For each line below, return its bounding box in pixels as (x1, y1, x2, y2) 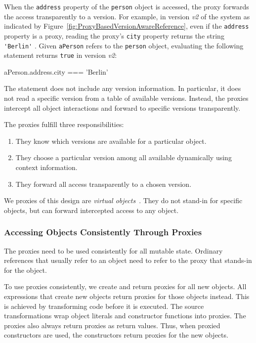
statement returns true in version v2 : (4, 50, 117, 60)
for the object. (4, 264, 47, 275)
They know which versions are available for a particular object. (15, 135, 207, 146)
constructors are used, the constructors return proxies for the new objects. (4, 330, 228, 340)
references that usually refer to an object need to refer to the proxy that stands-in (4, 255, 252, 265)
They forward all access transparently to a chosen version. (15, 178, 192, 189)
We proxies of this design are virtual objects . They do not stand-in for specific (4, 195, 243, 206)
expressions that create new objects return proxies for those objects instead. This (4, 291, 250, 301)
